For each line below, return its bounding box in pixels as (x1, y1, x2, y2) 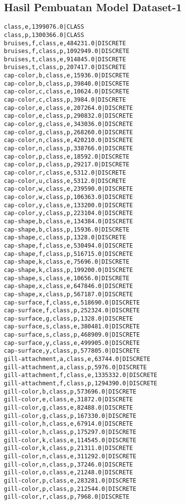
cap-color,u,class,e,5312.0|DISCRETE (4, 177, 126, 184)
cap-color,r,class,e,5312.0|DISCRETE (4, 169, 126, 177)
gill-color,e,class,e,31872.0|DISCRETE (4, 396, 133, 403)
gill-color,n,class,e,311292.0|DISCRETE (4, 452, 137, 460)
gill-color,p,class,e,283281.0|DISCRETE (4, 477, 137, 484)
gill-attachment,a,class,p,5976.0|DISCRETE (4, 363, 147, 371)
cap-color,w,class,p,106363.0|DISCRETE (4, 193, 133, 200)
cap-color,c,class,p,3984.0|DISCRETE (4, 96, 126, 104)
